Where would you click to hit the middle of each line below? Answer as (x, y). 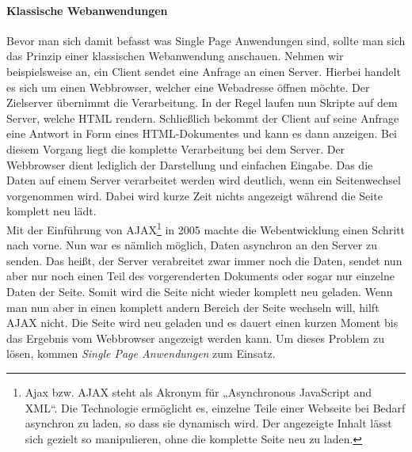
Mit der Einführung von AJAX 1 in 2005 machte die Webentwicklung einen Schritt (206, 228)
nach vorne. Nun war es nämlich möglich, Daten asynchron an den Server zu (192, 245)
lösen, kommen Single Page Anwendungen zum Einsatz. (141, 353)
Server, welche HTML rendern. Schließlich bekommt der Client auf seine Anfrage (203, 118)
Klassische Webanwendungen (87, 10)
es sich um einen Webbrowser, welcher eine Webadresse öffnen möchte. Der (188, 87)
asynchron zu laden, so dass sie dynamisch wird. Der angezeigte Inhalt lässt (208, 423)
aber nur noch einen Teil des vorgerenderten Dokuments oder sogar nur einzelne (200, 276)
